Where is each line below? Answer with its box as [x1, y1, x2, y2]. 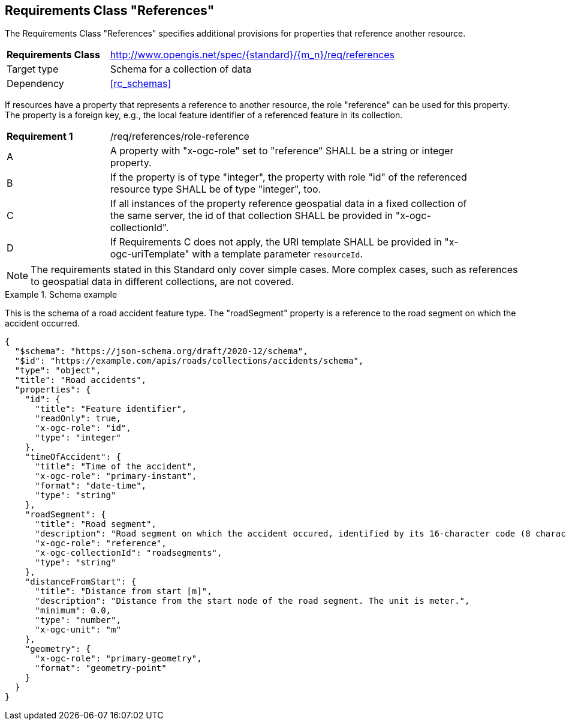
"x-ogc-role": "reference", [35, 538, 167, 549]
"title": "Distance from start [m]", [35, 586, 212, 597]
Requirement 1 [7, 130, 73, 143]
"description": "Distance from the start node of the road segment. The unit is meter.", [35, 596, 470, 606]
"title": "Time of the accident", [35, 462, 197, 472]
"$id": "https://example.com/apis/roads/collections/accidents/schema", [14, 356, 364, 366]
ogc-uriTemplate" [110, 248, 189, 260]
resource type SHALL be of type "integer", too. [110, 183, 321, 196]
